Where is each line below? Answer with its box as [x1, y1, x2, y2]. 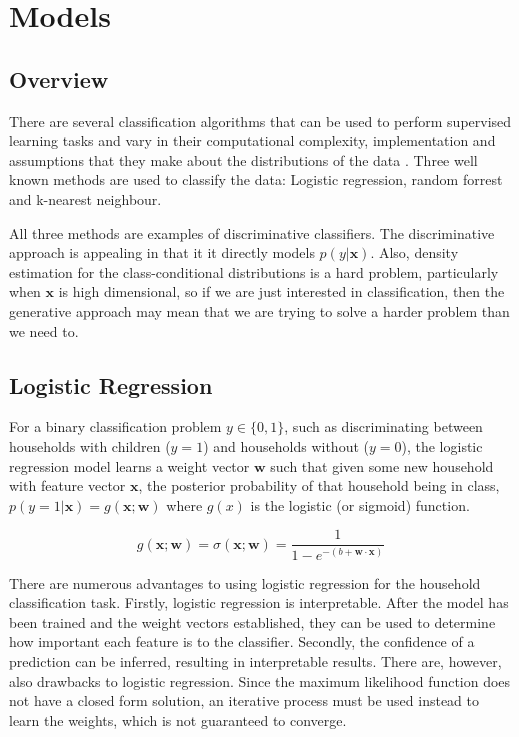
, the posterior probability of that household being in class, [138, 475, 500, 496]
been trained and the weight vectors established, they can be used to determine [9, 611, 496, 632]
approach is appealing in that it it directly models [9, 242, 315, 263]
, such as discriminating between [284, 416, 483, 437]
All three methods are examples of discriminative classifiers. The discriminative [9, 222, 495, 243]
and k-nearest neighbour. [9, 188, 162, 209]
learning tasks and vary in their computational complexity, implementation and [9, 130, 496, 151]
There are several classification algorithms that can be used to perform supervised [9, 110, 512, 131]
